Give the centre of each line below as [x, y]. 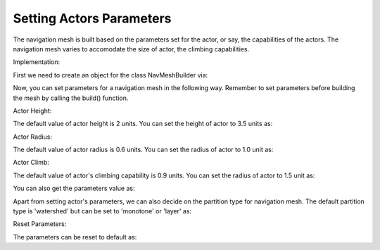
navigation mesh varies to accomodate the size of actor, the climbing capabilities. [131, 49]
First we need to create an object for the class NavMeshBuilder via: [110, 75]
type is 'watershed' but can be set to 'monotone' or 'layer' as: [102, 211]
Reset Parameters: [40, 224]
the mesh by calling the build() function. [71, 98]
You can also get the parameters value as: [74, 188]
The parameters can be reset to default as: [75, 237]
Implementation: [37, 62]
